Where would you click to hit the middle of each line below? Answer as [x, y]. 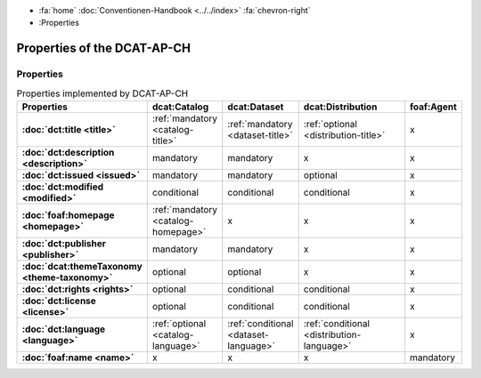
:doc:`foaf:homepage [68, 215]
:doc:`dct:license [59, 301]
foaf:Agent [434, 107]
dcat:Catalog [180, 107]
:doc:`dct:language [64, 329]
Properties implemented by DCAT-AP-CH [102, 93]
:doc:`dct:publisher [64, 243]
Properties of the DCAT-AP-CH [104, 48]
